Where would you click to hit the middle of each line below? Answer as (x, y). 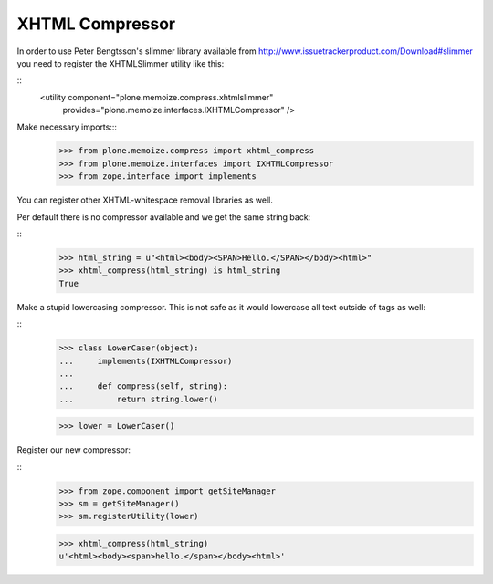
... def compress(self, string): (143, 386)
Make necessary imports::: (67, 127)
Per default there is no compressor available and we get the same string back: (164, 217)
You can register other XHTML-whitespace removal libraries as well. (145, 200)
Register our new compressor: (74, 450)
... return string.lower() (138, 399)
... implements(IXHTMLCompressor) (146, 361)
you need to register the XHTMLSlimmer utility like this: (121, 63)
